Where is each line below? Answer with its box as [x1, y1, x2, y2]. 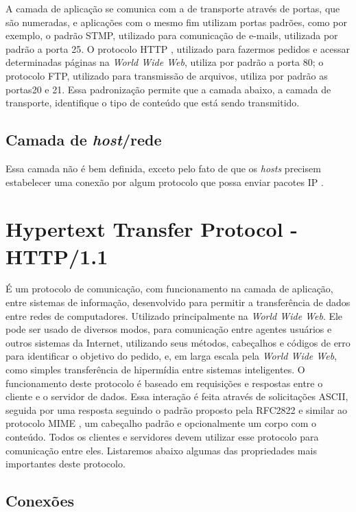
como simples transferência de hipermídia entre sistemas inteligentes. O [5, 362, 305, 377]
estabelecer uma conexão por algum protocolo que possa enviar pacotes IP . [5, 174, 324, 189]
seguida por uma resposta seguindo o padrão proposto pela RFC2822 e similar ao [5, 402, 348, 417]
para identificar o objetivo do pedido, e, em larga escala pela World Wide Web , [5, 349, 337, 363]
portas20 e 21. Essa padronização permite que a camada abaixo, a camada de [5, 82, 331, 96]
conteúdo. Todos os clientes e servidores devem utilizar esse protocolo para [5, 429, 319, 443]
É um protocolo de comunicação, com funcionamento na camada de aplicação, [5, 281, 333, 296]
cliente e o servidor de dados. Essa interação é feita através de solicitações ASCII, [5, 389, 348, 404]
